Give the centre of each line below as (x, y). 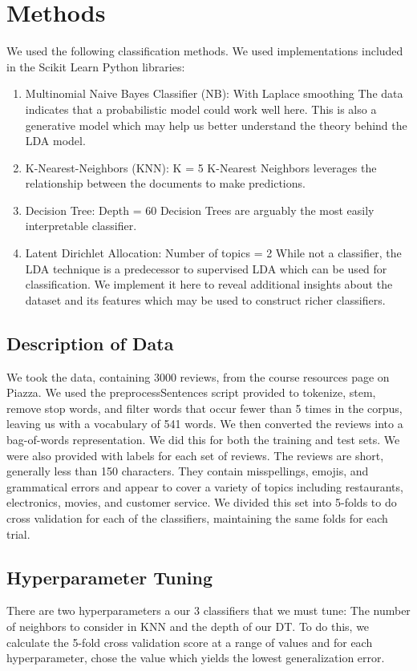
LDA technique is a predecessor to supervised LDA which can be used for (206, 268)
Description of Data (90, 343)
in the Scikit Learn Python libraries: (96, 66)
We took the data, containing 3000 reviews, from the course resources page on (198, 376)
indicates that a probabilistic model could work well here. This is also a (201, 109)
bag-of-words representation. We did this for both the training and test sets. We (203, 440)
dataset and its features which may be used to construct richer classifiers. (205, 299)
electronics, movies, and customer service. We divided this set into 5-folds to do (202, 502)
